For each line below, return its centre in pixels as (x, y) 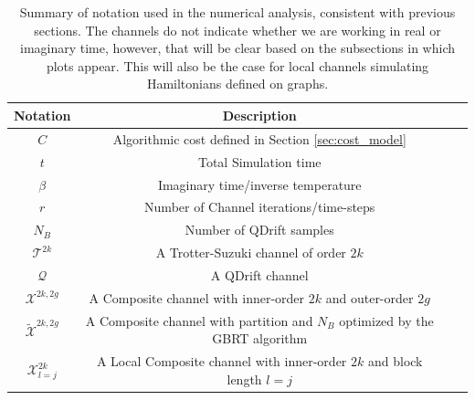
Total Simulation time (259, 161)
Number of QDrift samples (259, 230)
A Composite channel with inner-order (197, 297)
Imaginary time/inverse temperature (259, 184)
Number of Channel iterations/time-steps (260, 207)
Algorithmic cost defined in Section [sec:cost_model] (259, 138)
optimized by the (386, 320)
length (244, 379)
